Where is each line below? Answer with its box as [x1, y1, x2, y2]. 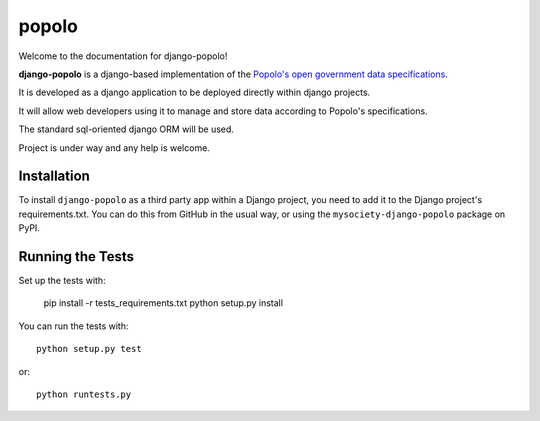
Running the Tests [18, 248, 135, 265]
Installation [18, 168, 90, 185]
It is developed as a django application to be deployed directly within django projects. [18, 86, 371, 99]
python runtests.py [36, 389, 132, 400]
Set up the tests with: [18, 275, 106, 287]
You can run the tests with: [18, 320, 129, 332]
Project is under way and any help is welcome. [18, 141, 210, 154]
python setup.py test [36, 343, 142, 355]
